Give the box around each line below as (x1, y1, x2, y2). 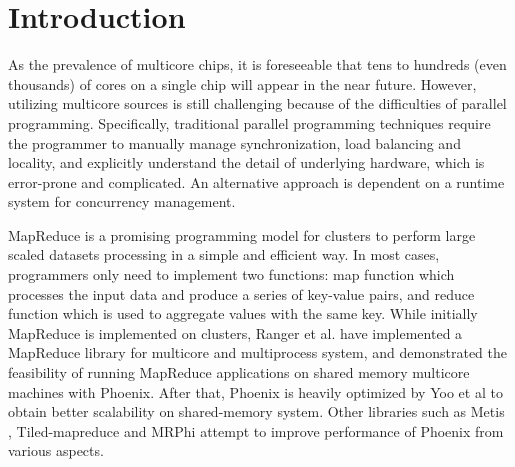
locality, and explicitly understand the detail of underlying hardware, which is (8, 152, 485, 173)
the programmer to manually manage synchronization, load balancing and (8, 132, 461, 153)
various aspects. (8, 440, 104, 461)
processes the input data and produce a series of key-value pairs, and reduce (8, 283, 475, 304)
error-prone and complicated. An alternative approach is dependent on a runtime (8, 171, 505, 192)
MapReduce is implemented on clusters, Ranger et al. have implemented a (8, 322, 463, 343)
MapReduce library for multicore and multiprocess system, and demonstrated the (8, 342, 507, 363)
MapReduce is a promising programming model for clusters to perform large (8, 224, 476, 245)
